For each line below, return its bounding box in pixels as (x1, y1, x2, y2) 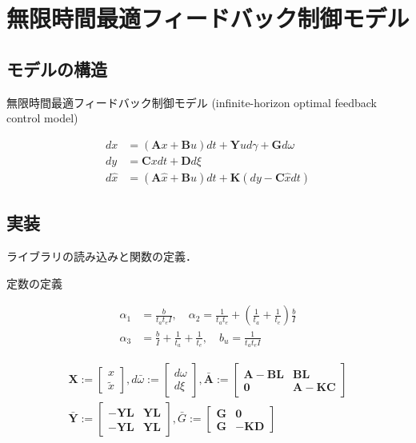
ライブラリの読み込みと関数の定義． (6, 248, 197, 265)
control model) (6, 110, 78, 126)
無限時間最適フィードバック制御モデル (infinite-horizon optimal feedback (6, 94, 377, 110)
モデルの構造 (6, 56, 107, 81)
